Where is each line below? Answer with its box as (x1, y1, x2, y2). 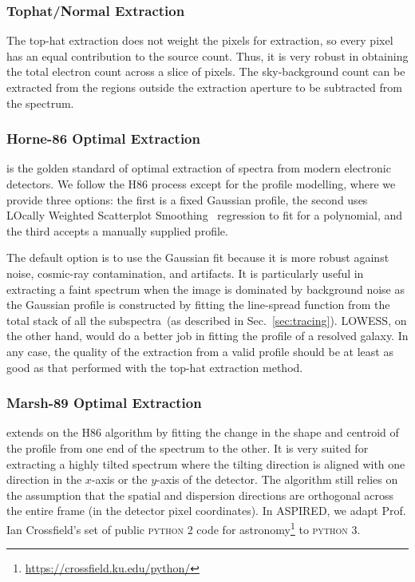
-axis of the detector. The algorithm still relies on (156, 471, 398, 488)
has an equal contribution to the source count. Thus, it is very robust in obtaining (6, 47, 409, 64)
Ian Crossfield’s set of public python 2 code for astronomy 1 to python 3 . (6, 518, 361, 537)
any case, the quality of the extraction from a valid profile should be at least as (6, 342, 393, 359)
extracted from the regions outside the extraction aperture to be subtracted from (6, 79, 402, 95)
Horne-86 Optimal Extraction (6, 129, 200, 148)
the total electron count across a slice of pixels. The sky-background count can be (6, 63, 405, 80)
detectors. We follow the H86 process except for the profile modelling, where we (6, 176, 396, 192)
